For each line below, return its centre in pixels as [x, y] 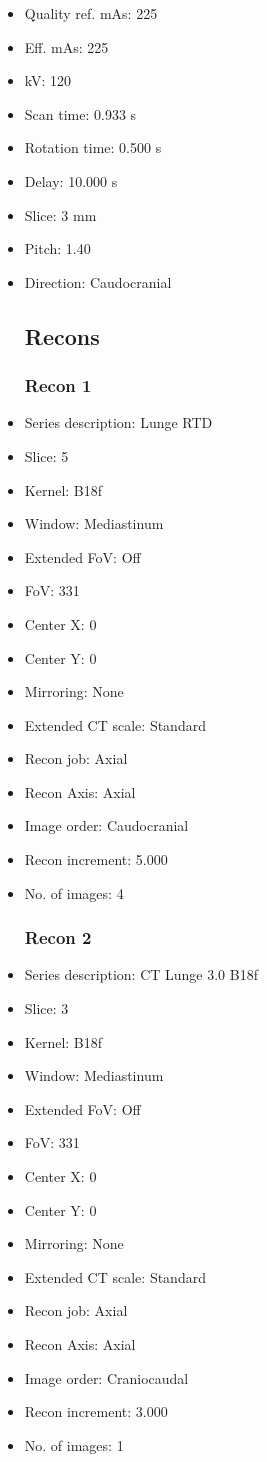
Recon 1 [58, 385]
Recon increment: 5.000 [96, 859]
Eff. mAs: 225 [66, 46]
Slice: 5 [46, 455]
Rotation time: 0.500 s [93, 147]
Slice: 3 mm [60, 214]
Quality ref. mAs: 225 [91, 13]
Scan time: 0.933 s [80, 113]
